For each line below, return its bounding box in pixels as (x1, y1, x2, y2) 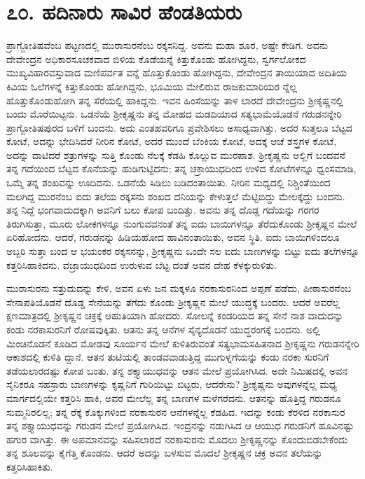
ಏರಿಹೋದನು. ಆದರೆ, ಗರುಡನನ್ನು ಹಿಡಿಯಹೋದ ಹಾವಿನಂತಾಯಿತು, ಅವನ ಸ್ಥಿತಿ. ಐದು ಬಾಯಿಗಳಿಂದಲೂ (6, 230, 340, 244)
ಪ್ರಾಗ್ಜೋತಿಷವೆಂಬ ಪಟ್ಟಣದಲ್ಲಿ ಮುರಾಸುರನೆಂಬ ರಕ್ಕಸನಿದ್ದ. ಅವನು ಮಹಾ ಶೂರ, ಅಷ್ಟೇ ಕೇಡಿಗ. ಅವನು (6, 38, 329, 53)
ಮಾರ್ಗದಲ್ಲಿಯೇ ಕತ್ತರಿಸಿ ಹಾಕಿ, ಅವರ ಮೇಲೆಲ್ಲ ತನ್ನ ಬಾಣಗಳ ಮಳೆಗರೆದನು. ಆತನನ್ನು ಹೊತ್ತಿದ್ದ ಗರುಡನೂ (6, 390, 341, 405)
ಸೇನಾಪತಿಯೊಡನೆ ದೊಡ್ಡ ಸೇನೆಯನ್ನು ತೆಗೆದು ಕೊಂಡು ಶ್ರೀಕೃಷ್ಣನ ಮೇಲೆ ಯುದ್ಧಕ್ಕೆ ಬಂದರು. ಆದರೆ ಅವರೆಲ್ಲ (6, 294, 340, 309)
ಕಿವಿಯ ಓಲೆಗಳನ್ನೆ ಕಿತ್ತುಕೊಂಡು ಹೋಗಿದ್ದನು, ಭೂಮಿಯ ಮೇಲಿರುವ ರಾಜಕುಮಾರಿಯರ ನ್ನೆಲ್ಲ (6, 78, 297, 93)
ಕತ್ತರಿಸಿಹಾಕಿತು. (6, 459, 53, 473)
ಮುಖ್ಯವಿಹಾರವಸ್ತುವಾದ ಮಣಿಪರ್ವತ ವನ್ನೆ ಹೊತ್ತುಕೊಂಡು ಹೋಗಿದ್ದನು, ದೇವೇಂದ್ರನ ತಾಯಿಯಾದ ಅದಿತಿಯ (6, 65, 347, 80)
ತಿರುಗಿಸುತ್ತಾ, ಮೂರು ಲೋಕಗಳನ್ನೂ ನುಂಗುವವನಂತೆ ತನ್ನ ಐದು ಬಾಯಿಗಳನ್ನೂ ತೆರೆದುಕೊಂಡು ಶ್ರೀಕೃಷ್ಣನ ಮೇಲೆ (6, 216, 357, 230)
